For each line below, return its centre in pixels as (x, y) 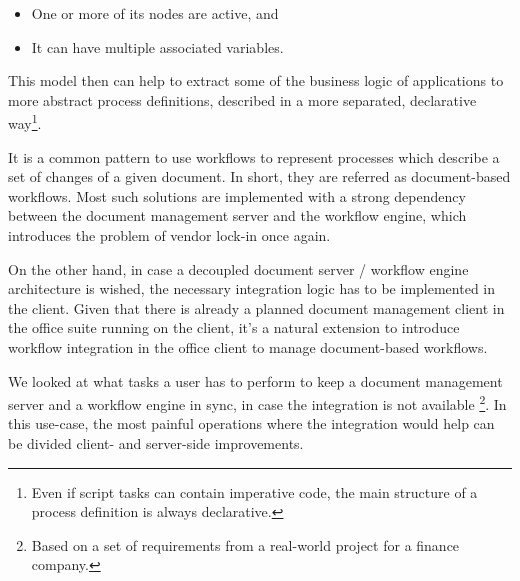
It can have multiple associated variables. (157, 46)
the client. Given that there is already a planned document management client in (256, 307)
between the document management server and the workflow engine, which (237, 215)
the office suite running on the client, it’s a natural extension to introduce (234, 327)
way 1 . (25, 122)
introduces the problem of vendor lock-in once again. (169, 235)
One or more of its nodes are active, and (155, 13)
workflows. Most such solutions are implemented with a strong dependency (237, 195)
